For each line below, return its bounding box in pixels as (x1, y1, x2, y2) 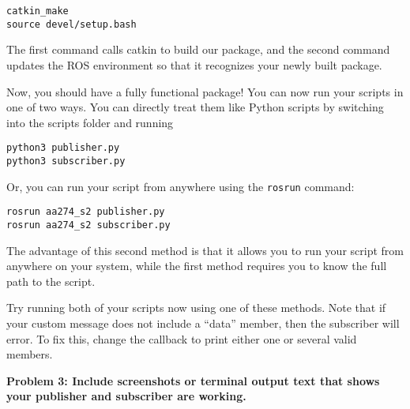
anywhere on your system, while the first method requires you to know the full (6, 257, 387, 274)
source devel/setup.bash (6, 18, 137, 30)
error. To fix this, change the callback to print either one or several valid (6, 330, 357, 347)
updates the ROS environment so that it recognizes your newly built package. (6, 56, 382, 73)
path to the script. (6, 272, 96, 289)
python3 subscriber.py (6, 155, 126, 167)
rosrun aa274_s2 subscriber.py (6, 219, 171, 231)
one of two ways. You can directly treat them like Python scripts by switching (6, 99, 384, 115)
